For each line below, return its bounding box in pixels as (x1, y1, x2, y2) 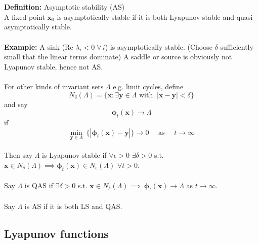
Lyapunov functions (4, 225, 109, 241)
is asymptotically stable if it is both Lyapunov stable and (57, 11, 235, 22)
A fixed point (4, 11, 45, 22)
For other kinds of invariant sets (4, 81, 104, 91)
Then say (4, 150, 33, 160)
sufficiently (220, 41, 253, 52)
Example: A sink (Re (4, 41, 73, 52)
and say (4, 98, 28, 109)
